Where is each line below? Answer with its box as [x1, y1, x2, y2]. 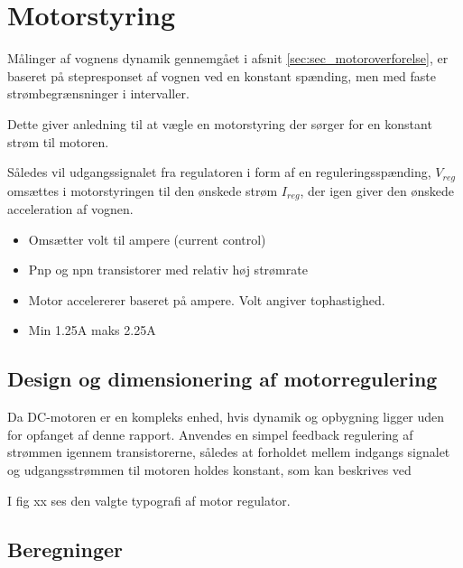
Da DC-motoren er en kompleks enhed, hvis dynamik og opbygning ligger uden [7, 407, 445, 426]
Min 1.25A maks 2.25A [28, 321, 156, 340]
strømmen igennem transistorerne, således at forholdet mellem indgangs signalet [7, 442, 450, 461]
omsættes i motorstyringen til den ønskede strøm [7, 181, 278, 200]
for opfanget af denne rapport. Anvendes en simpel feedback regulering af [7, 424, 413, 443]
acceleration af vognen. [7, 200, 134, 218]
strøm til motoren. [7, 132, 109, 151]
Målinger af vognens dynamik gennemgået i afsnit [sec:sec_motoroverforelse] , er [7, 49, 449, 68]
